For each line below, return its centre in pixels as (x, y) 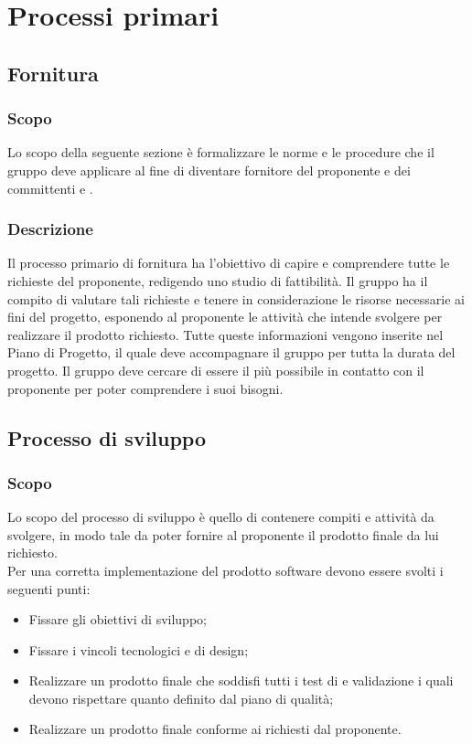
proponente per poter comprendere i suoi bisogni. (145, 388)
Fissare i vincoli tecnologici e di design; (139, 649)
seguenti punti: (49, 588)
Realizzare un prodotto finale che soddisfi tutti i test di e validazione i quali (241, 680)
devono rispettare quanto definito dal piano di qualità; (181, 698)
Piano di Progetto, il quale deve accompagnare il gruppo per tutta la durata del (231, 352)
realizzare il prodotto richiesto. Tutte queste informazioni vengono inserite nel (225, 334)
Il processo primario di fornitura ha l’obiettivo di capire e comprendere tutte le (229, 263)
